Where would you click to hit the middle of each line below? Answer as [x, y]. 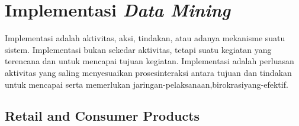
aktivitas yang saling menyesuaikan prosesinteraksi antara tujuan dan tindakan [148, 72]
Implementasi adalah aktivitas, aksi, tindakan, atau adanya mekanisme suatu [145, 38]
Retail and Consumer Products [102, 116]
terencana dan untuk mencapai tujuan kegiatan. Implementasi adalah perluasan [149, 61]
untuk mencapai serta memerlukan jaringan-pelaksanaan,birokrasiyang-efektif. [147, 84]
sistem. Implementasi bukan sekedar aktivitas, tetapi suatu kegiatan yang [138, 49]
